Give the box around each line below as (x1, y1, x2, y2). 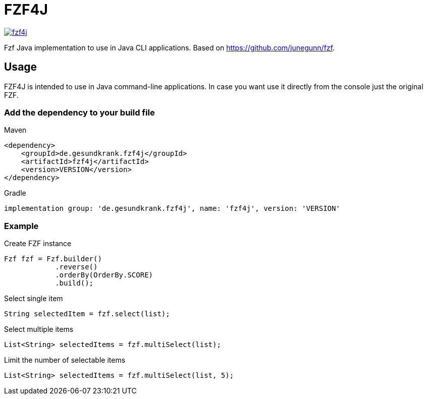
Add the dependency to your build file (4, 107, 155, 118)
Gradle (4, 189, 26, 198)
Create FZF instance (4, 239, 72, 248)
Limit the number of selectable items (4, 356, 126, 365)
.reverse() (55, 263, 98, 271)
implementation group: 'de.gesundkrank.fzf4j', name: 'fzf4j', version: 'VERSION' (4, 204, 340, 213)
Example (4, 220, 39, 231)
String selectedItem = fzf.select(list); (4, 310, 170, 318)
